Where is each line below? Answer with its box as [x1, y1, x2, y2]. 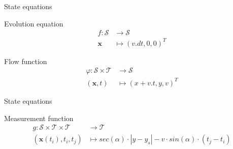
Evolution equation [4, 18, 63, 28]
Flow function [4, 55, 47, 66]
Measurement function [4, 112, 74, 123]
